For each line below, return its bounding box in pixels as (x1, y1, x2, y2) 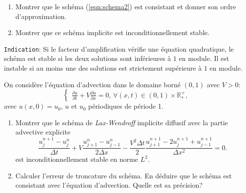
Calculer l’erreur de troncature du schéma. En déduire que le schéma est (15, 170, 232, 180)
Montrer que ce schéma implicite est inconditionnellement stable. (15, 27, 210, 38)
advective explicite (15, 127, 71, 137)
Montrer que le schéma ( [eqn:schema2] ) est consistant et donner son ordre (15, 1, 236, 11)
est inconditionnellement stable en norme (15, 154, 138, 164)
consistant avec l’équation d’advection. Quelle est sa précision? (15, 180, 203, 190)
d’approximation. (15, 11, 67, 21)
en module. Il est (179, 53, 229, 63)
